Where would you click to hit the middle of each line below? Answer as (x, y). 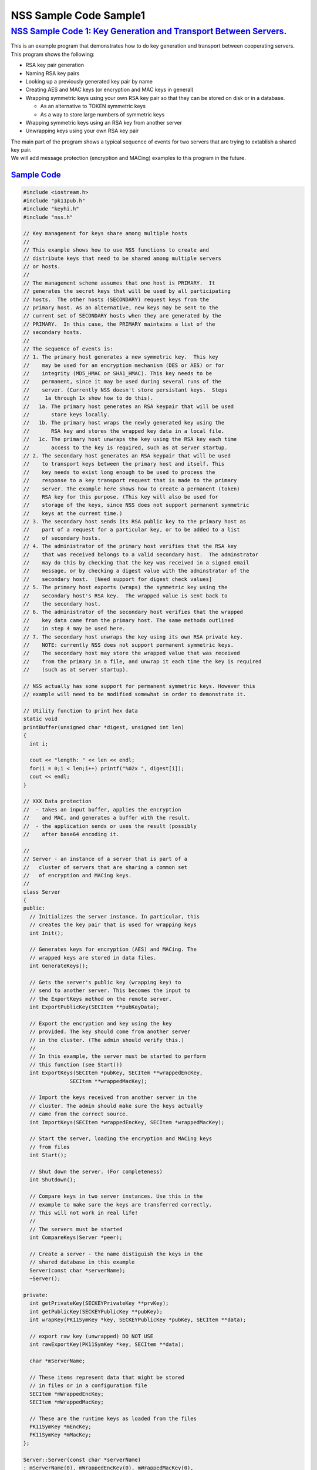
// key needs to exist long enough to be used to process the (119, 472)
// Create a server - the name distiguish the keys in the (116, 1254)
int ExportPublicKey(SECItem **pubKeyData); (95, 1007)
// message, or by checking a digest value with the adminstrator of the (136, 571)
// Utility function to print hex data (80, 711)
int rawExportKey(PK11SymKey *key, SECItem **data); (107, 1344)
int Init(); (47, 933)
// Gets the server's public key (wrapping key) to (105, 982)
